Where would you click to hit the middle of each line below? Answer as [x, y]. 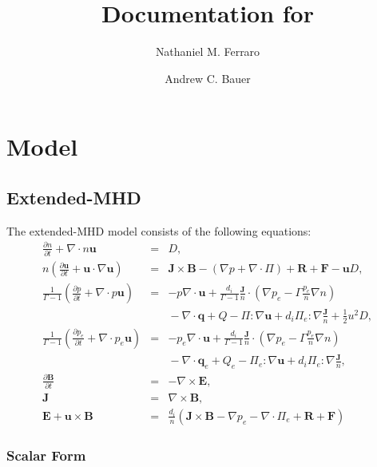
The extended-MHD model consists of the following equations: [159, 230]
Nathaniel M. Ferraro [208, 51]
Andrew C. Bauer [208, 78]
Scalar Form [46, 455]
